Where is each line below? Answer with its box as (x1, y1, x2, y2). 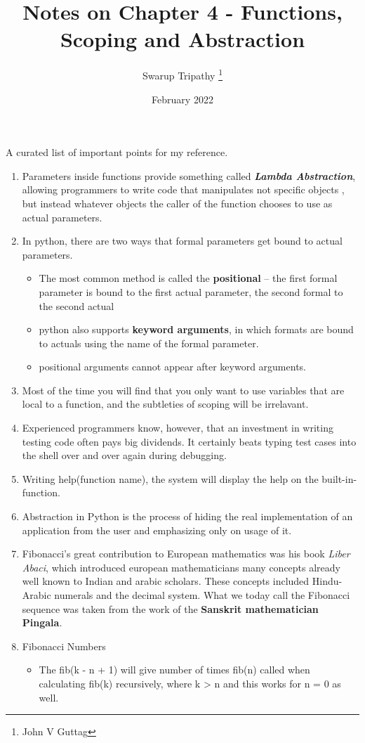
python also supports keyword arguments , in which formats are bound (39, 322, 354, 337)
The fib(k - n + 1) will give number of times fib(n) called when (39, 662, 310, 677)
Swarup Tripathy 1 (142, 66, 223, 82)
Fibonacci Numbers (22, 638, 106, 653)
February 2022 (152, 91, 213, 106)
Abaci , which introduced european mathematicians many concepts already (22, 560, 340, 574)
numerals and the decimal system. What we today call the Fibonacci (54, 588, 350, 602)
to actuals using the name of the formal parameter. (39, 335, 259, 350)
